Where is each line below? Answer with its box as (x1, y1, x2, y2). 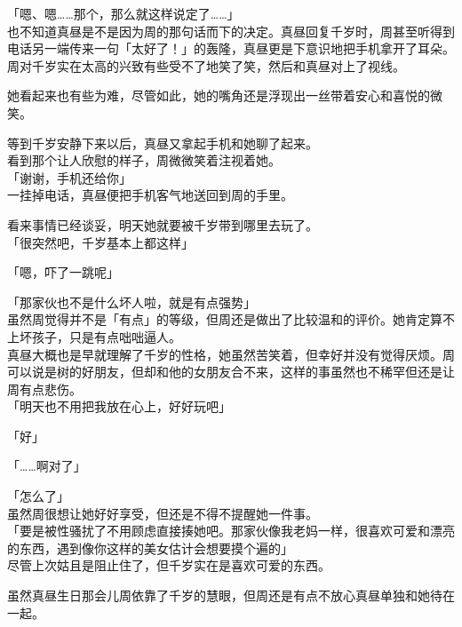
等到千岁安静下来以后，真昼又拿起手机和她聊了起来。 (7, 133, 318, 152)
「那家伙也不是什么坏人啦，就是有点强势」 (7, 292, 256, 311)
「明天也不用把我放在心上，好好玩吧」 (7, 397, 231, 416)
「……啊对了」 (7, 456, 86, 475)
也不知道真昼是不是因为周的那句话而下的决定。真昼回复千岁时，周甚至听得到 (7, 21, 455, 40)
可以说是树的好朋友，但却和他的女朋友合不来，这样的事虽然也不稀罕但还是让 (7, 362, 455, 381)
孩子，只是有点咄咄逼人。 (31, 327, 181, 345)
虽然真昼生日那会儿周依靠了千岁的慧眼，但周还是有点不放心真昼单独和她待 (7, 586, 442, 605)
